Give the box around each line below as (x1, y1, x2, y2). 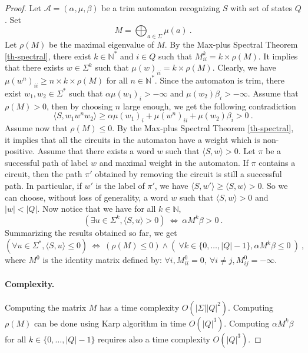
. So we (261, 179, 288, 191)
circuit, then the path (5, 168, 82, 180)
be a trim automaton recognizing (101, 2, 220, 14)
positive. (5, 145, 35, 157)
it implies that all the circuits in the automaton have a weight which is (5, 133, 260, 145)
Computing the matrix (5, 301, 87, 313)
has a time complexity (100, 301, 180, 313)
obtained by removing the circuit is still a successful (95, 168, 282, 180)
